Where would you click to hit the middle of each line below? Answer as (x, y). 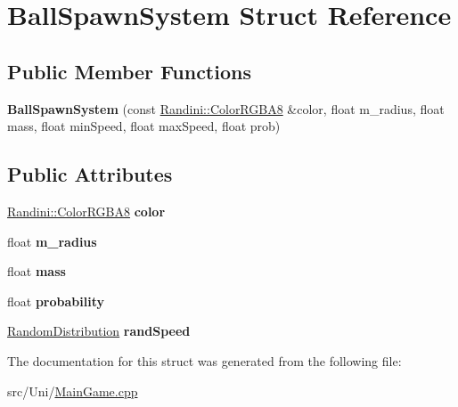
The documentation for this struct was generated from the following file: (204, 360)
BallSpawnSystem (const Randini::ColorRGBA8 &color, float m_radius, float (226, 108)
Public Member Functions (129, 71)
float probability (56, 301)
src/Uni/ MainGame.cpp (73, 391)
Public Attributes (90, 174)
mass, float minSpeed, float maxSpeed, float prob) (144, 126)
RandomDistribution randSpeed (99, 331)
